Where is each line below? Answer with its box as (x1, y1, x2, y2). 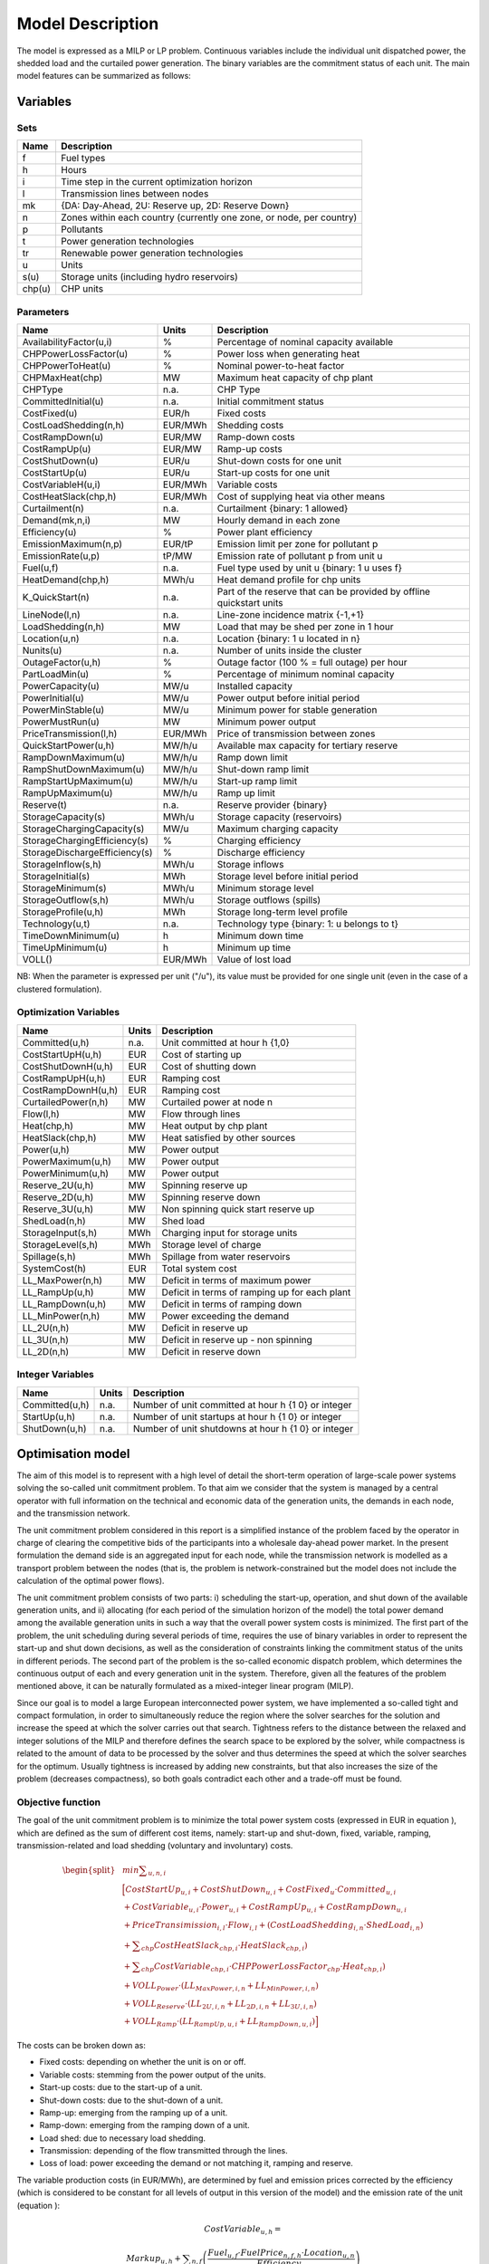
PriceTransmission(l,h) (22, 727, 118, 740)
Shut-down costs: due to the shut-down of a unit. (39, 2095, 224, 2106)
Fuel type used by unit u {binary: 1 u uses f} (216, 561, 403, 574)
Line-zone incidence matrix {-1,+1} (216, 609, 364, 621)
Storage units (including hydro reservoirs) (60, 271, 239, 283)
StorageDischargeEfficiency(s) (22, 847, 153, 859)
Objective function (16, 1796, 101, 1808)
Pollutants (60, 223, 103, 235)
